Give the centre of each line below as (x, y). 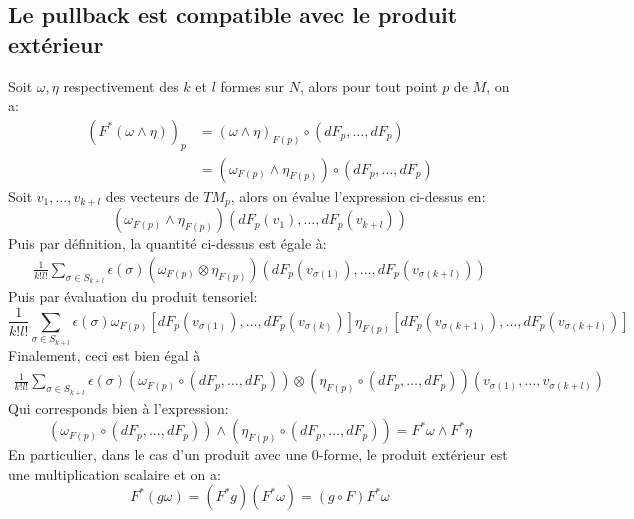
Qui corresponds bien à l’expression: (118, 407)
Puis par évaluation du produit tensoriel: (133, 295)
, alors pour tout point (369, 85)
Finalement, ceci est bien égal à (104, 354)
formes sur (252, 85)
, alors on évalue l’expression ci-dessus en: (358, 195)
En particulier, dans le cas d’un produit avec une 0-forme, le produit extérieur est (258, 454)
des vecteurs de (152, 195)
